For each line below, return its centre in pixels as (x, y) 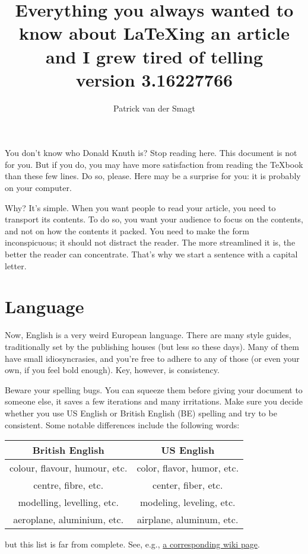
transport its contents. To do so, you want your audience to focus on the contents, (154, 219)
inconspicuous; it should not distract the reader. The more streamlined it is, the (150, 242)
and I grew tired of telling (154, 56)
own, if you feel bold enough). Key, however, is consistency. (112, 370)
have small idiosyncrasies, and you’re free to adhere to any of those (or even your (152, 358)
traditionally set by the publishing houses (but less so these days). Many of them (152, 346)
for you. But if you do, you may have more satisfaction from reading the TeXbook (154, 164)
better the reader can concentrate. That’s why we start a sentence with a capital (151, 254)
